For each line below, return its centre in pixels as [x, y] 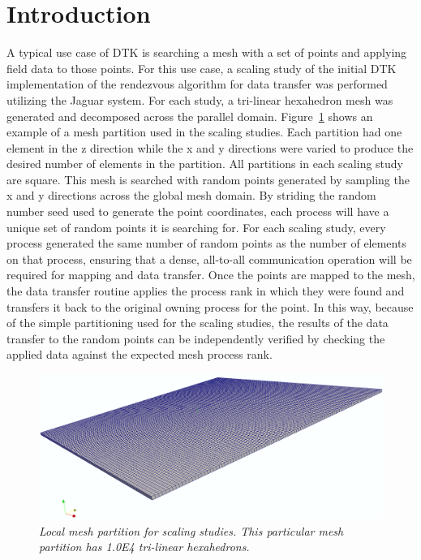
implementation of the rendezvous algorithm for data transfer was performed [197, 84]
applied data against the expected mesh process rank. [140, 354]
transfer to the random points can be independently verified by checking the [196, 338]
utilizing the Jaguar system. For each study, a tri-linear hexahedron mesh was [200, 99]
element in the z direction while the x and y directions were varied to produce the [210, 147]
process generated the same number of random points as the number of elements [206, 243]
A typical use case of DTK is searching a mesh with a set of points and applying [207, 52]
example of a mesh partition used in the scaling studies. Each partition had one [204, 132]
